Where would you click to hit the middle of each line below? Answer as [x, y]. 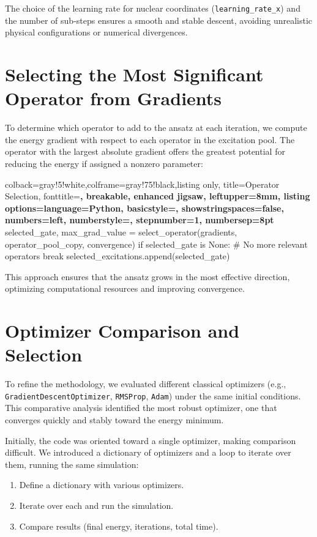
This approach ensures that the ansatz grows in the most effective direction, [147, 276]
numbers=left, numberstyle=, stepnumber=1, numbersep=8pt [140, 220]
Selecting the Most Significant [134, 74]
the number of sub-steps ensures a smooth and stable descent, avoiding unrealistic [159, 20]
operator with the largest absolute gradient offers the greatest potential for [145, 151]
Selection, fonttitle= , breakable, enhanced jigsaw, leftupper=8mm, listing [158, 196]
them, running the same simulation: [72, 464]
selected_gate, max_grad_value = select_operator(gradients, [121, 231]
